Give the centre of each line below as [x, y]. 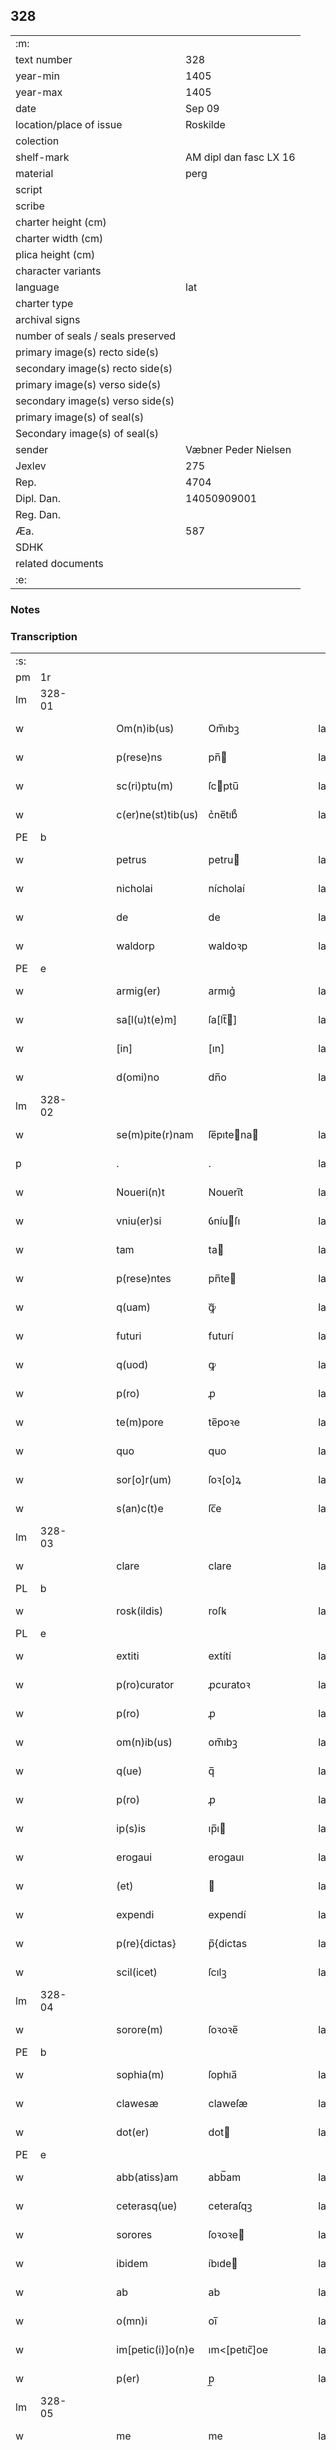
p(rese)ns [139, 757]
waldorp [135, 946]
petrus [131, 860]
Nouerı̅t [226, 1192]
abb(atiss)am [147, 2177]
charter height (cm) [61, 222]
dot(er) [133, 2132]
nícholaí [226, 889]
